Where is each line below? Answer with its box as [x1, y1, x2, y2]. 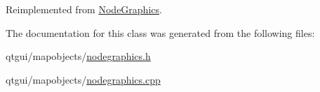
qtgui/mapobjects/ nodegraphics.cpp [6, 72, 161, 86]
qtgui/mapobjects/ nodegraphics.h [6, 49, 151, 63]
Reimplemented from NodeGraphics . [6, 2, 162, 16]
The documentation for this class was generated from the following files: [6, 25, 315, 40]
